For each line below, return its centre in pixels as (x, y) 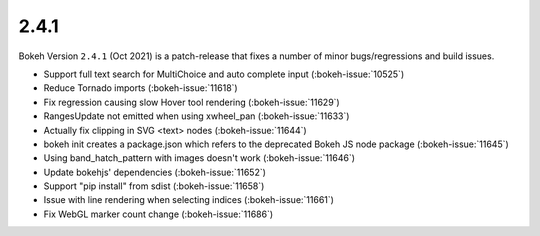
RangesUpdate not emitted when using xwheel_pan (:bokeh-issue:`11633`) (196, 116)
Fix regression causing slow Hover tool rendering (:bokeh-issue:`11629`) (191, 102)
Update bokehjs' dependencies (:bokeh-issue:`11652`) (155, 172)
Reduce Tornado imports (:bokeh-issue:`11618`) (141, 88)
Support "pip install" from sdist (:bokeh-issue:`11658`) (154, 186)
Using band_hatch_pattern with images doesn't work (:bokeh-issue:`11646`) (199, 158)
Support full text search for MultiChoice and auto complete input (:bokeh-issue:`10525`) (224, 74)
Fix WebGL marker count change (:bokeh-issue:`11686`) (158, 214)
